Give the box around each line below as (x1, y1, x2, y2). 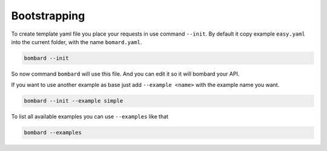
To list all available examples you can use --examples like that (11, 113, 169, 120)
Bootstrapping (11, 9, 85, 22)
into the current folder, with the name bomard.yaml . (11, 38, 142, 45)
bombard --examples (24, 129, 82, 136)
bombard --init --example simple (24, 97, 124, 104)
